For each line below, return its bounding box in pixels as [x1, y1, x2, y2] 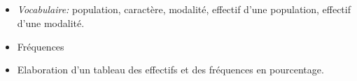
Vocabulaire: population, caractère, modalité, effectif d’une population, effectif [17, 2, 351, 17]
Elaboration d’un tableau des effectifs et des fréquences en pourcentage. [17, 62, 324, 77]
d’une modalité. [17, 15, 85, 30]
